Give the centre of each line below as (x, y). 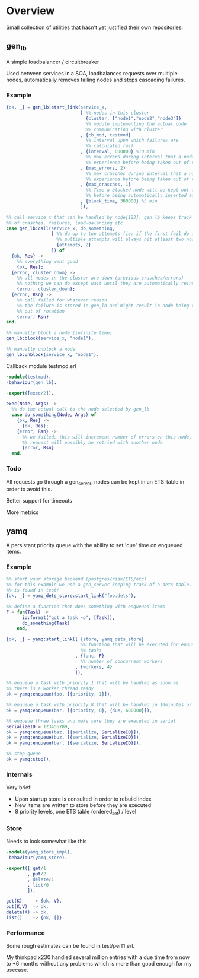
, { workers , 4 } (94, 667)
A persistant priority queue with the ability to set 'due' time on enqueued (94, 545)
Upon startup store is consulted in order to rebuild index (83, 799)
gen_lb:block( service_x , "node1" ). (50, 339)
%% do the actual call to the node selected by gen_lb (81, 409)
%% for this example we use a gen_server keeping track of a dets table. (99, 585)
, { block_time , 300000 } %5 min (119, 201)
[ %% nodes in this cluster (115, 113)
